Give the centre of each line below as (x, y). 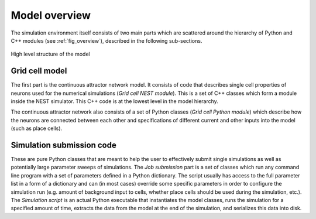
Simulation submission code (63, 145)
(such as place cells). (37, 128)
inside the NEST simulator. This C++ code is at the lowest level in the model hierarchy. (115, 101)
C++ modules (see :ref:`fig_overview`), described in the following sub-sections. (107, 40)
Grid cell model (39, 71)
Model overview (51, 15)
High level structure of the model (50, 54)
